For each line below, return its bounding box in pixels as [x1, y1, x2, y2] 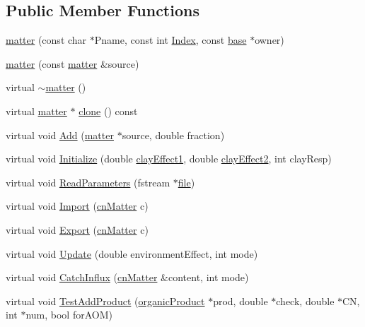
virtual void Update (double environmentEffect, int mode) [6, 246, 258, 261]
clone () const [79, 103, 138, 118]
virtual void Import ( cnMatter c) [6, 198, 149, 213]
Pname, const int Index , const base [94, 32, 247, 47]
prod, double [213, 293, 268, 308]
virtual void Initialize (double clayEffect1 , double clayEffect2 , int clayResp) [6, 151, 332, 166]
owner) [255, 32, 284, 47]
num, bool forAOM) [25, 307, 112, 322]
